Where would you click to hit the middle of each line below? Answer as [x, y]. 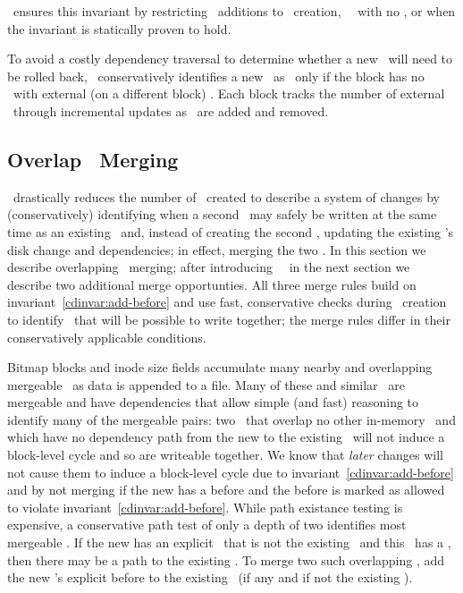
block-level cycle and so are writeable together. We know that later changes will [226, 455]
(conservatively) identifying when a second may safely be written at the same [222, 214]
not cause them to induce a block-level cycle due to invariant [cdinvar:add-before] [231, 472]
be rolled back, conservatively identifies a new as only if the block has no [216, 76]
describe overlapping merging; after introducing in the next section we [209, 267]
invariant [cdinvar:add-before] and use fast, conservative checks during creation [227, 302]
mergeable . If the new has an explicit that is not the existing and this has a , [229, 542]
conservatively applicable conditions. [107, 337]
